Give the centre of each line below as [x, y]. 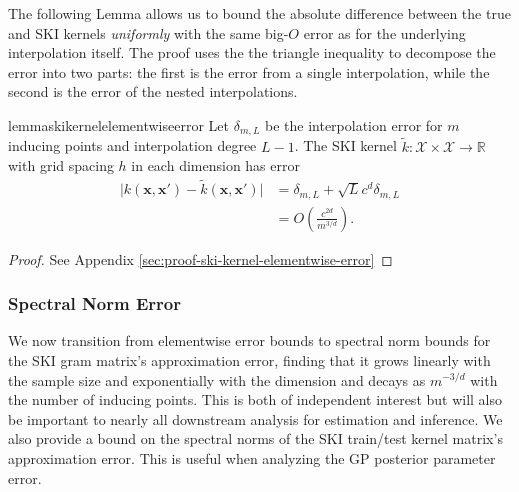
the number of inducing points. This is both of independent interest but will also [255, 399]
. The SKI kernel [345, 145]
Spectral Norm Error [94, 303]
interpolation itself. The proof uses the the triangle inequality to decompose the [252, 52]
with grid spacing [61, 165]
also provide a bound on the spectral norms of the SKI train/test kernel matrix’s [255, 438]
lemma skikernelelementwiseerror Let [118, 124]
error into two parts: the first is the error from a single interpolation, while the [249, 71]
